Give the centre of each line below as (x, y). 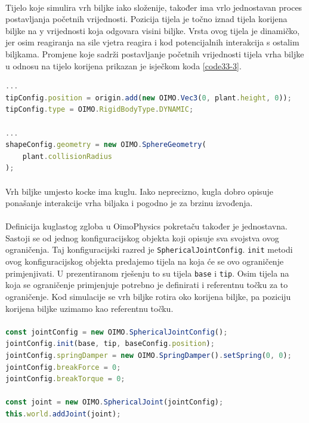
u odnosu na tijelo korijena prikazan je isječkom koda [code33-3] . (123, 65)
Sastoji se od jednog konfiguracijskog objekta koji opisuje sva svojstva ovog (142, 237)
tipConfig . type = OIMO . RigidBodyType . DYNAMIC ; (100, 110)
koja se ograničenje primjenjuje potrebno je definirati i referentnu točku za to (147, 285)
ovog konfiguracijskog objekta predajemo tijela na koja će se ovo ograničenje (145, 261)
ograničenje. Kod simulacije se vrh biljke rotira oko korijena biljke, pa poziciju (148, 296)
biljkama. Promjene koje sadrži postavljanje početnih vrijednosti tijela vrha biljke (155, 53)
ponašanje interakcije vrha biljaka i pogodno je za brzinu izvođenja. (129, 203)
